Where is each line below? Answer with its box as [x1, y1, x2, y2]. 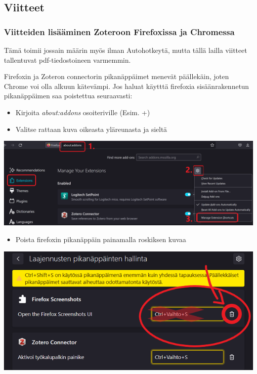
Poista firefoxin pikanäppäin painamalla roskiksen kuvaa [15, 234, 186, 245]
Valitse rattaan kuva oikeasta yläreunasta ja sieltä [15, 124, 167, 134]
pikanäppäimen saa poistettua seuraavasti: [4, 90, 132, 101]
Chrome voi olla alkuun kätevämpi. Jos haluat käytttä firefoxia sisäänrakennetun [4, 81, 249, 91]
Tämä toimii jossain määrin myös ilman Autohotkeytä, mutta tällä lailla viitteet [4, 45, 247, 55]
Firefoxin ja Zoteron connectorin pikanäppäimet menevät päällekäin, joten [4, 71, 229, 82]
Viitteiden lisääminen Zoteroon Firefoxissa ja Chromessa [4, 25, 235, 38]
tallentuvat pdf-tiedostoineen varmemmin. [4, 54, 131, 65]
